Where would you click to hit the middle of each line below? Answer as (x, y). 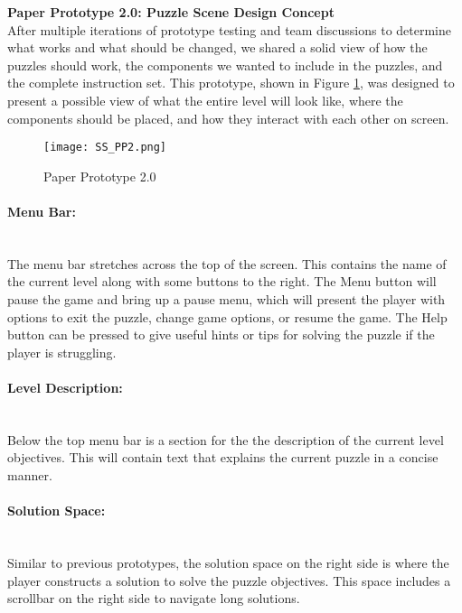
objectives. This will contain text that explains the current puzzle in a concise (223, 457)
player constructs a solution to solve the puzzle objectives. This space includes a (229, 580)
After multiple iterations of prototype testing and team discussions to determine (230, 29)
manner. (30, 474)
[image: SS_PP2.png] (105, 148)
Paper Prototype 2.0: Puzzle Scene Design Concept (171, 12)
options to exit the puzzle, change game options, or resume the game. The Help (227, 316)
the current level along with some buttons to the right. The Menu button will (222, 281)
